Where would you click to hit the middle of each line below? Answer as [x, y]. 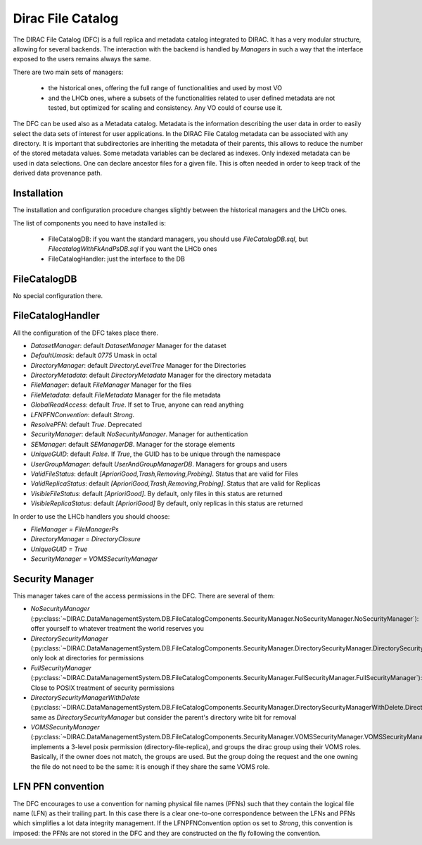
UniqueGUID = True [59, 549]
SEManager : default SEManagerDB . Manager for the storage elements [133, 444]
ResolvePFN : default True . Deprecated [86, 425]
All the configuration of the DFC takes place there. [85, 333]
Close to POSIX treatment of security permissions [103, 688]
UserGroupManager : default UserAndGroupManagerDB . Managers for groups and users [159, 464]
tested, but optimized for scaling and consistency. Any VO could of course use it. [165, 107]
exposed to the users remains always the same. [82, 59]
